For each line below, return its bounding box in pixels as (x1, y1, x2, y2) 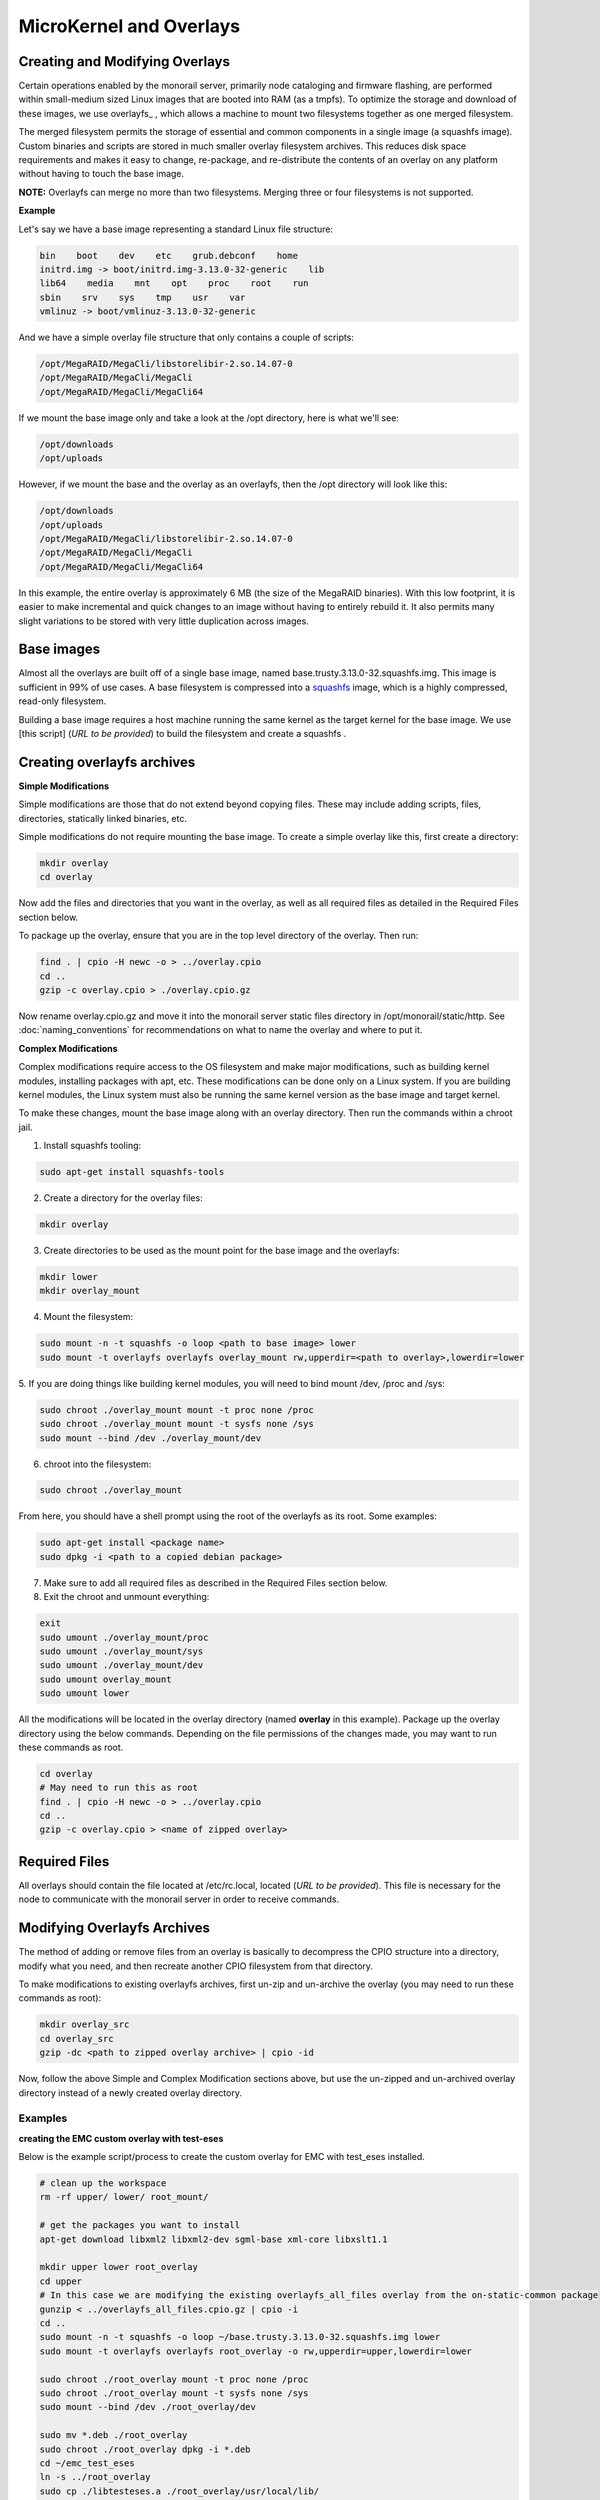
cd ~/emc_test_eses (39, 2457, 135, 2469)
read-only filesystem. (18, 695, 107, 707)
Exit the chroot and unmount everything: (43, 1591, 210, 1603)
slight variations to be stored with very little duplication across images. (18, 615, 309, 627)
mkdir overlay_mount (39, 1285, 140, 1297)
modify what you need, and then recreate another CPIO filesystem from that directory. (18, 1960, 374, 1972)
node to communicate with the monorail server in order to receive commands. (18, 1893, 340, 1905)
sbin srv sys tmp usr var (39, 291, 246, 303)
